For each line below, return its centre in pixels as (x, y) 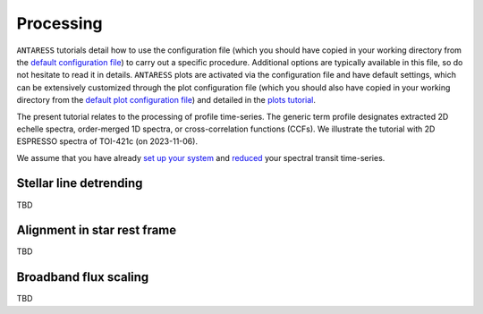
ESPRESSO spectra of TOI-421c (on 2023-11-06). (107, 141)
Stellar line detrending (80, 183)
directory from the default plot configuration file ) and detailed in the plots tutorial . (166, 100)
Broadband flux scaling (83, 277)
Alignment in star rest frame (97, 230)
